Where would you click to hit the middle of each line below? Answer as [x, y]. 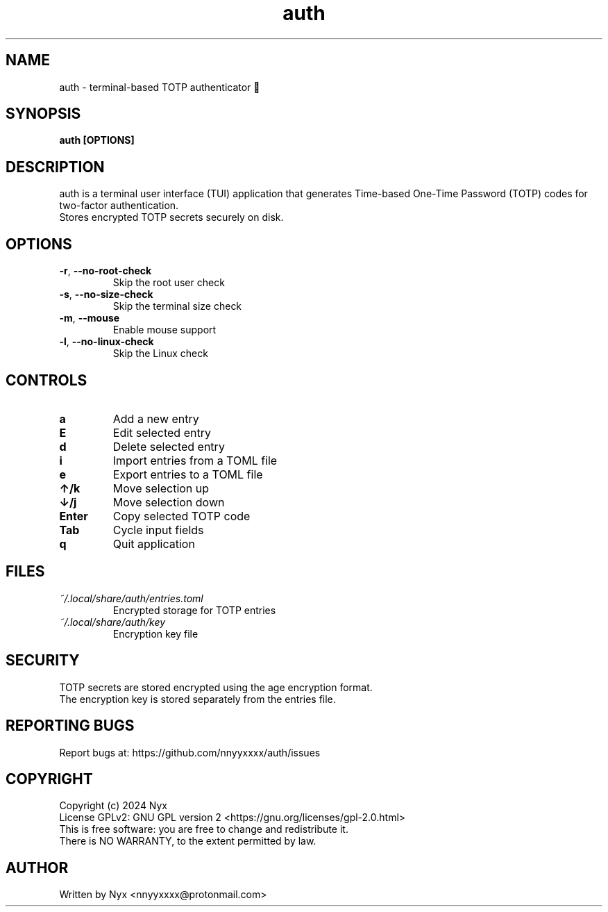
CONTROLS [47, 380]
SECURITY [43, 661]
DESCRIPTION [55, 167]
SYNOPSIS [43, 114]
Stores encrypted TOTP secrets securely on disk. [171, 217]
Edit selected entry [162, 432]
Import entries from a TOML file [195, 460]
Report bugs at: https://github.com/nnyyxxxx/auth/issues [190, 752]
